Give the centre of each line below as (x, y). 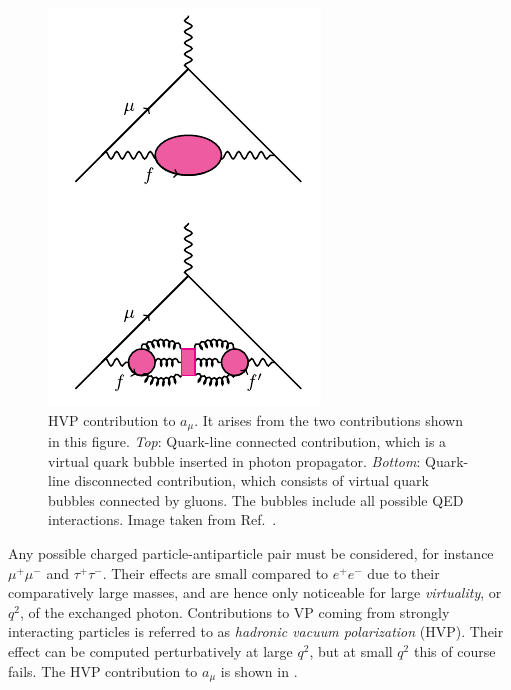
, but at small (351, 650)
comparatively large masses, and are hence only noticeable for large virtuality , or (255, 592)
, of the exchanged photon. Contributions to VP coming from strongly (234, 611)
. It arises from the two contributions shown (328, 419)
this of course (454, 650)
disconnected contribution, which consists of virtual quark (251, 480)
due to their (403, 572)
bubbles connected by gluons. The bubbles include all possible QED (256, 499)
